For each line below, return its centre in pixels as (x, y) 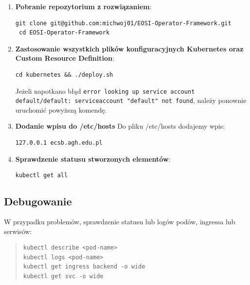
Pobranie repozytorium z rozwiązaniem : (83, 6)
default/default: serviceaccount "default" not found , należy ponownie (131, 100)
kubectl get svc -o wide (63, 277)
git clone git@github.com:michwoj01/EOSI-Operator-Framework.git (123, 23)
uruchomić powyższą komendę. (61, 109)
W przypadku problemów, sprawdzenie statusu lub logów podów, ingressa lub (120, 222)
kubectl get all (42, 176)
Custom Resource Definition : (65, 58)
